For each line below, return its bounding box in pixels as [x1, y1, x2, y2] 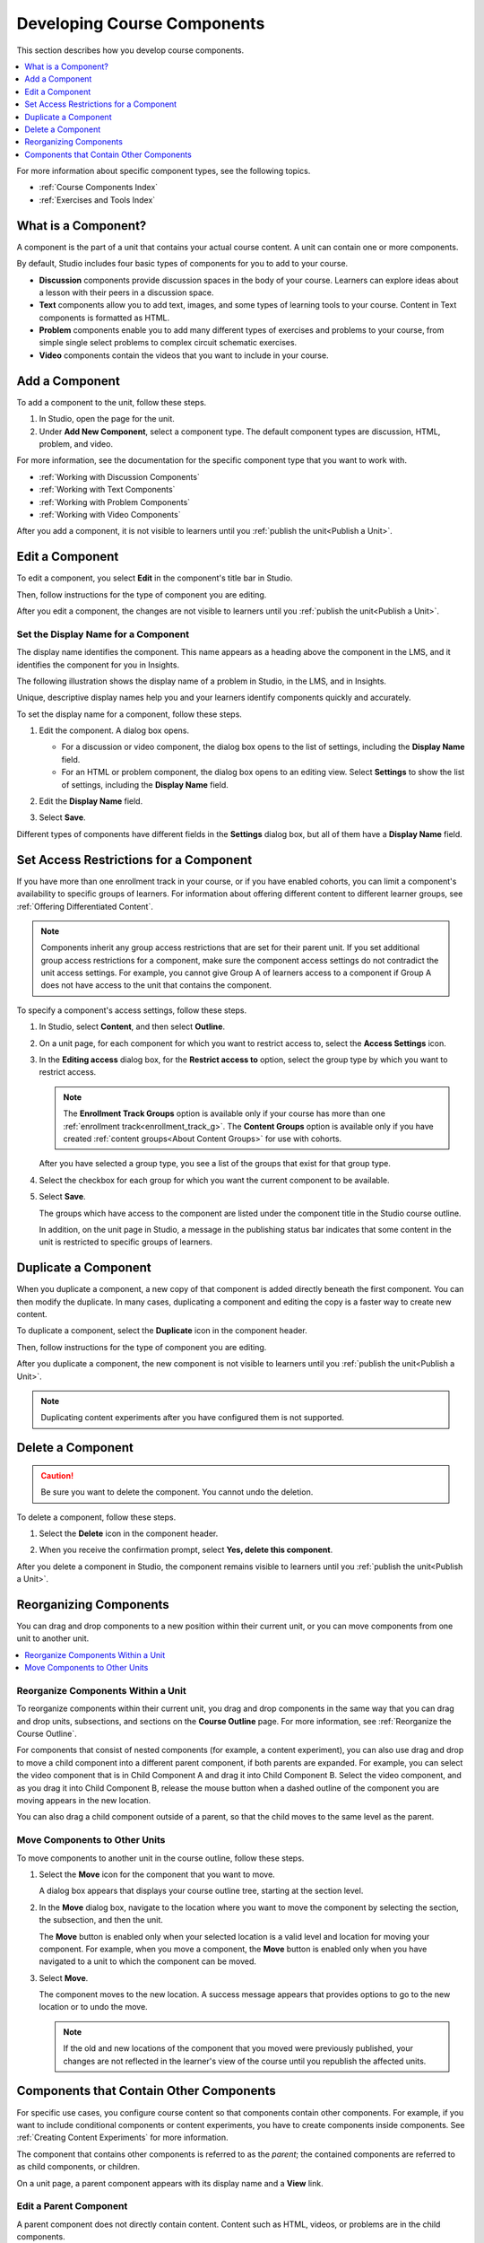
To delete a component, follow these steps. [16, 1512, 177, 1523]
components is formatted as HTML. [39, 312, 170, 323]
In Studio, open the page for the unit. [39, 414, 175, 424]
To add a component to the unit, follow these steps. [16, 397, 207, 407]
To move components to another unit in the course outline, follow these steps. [16, 1853, 305, 1863]
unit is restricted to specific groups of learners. [39, 1236, 212, 1247]
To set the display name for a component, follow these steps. [16, 709, 242, 720]
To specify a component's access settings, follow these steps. [16, 1005, 247, 1016]
